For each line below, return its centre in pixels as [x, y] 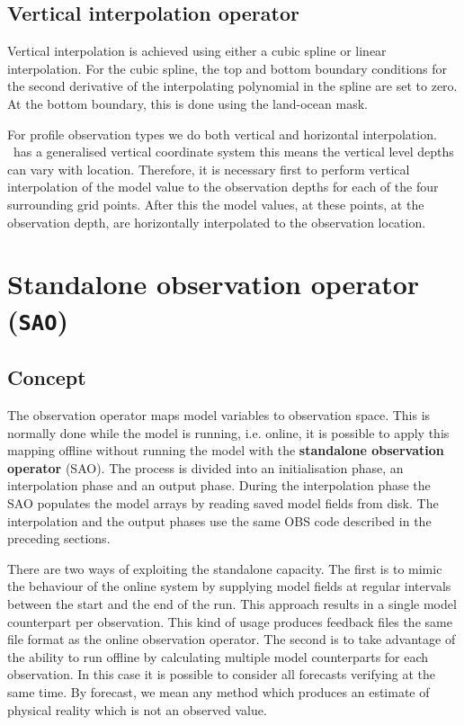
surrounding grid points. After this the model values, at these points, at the [216, 204]
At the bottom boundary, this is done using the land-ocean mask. [187, 103]
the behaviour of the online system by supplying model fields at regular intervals [229, 586]
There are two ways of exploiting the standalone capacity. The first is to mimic [225, 568]
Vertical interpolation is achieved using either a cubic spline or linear [197, 51]
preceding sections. [59, 538]
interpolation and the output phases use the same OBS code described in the [219, 520]
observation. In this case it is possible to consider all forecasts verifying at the [222, 674]
